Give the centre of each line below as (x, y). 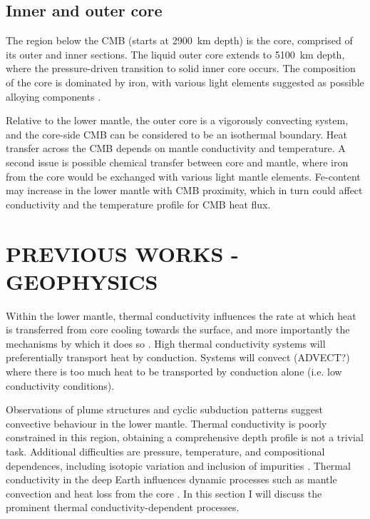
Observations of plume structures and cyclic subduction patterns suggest (164, 409)
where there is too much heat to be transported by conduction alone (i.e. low (174, 372)
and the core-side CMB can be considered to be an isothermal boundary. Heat (176, 134)
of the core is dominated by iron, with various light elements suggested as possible (185, 82)
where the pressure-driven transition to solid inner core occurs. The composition (181, 68)
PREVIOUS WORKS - (122, 253)
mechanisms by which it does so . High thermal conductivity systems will (166, 343)
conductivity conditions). (60, 385)
